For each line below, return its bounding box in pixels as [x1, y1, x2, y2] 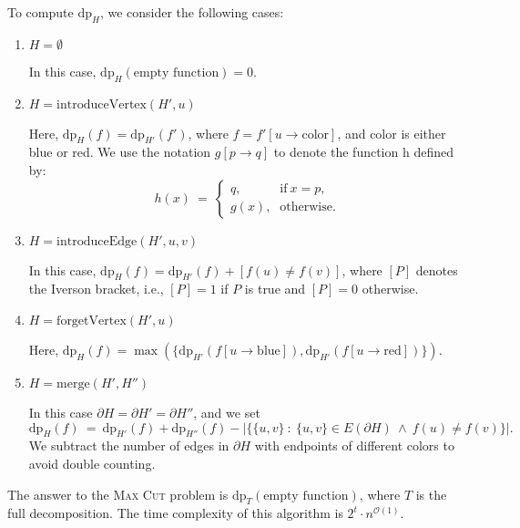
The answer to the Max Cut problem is [7, 484, 229, 503]
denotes [415, 260, 458, 279]
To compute [7, 3, 74, 21]
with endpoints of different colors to [254, 436, 454, 455]
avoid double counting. [28, 453, 156, 472]
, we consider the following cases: [99, 3, 284, 21]
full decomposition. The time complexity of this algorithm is [7, 503, 343, 523]
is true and [244, 279, 306, 298]
